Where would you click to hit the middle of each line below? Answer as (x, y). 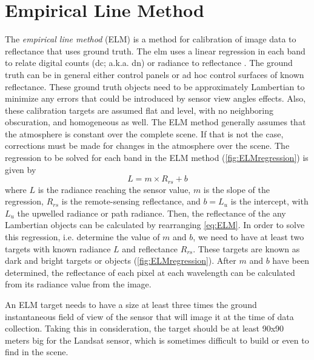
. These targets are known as (246, 248)
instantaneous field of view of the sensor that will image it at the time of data (149, 316)
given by (21, 169)
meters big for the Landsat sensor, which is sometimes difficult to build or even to (157, 340)
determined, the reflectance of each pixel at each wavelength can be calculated (150, 272)
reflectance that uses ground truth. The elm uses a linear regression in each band (155, 51)
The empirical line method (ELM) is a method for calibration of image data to (151, 39)
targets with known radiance (58, 248)
